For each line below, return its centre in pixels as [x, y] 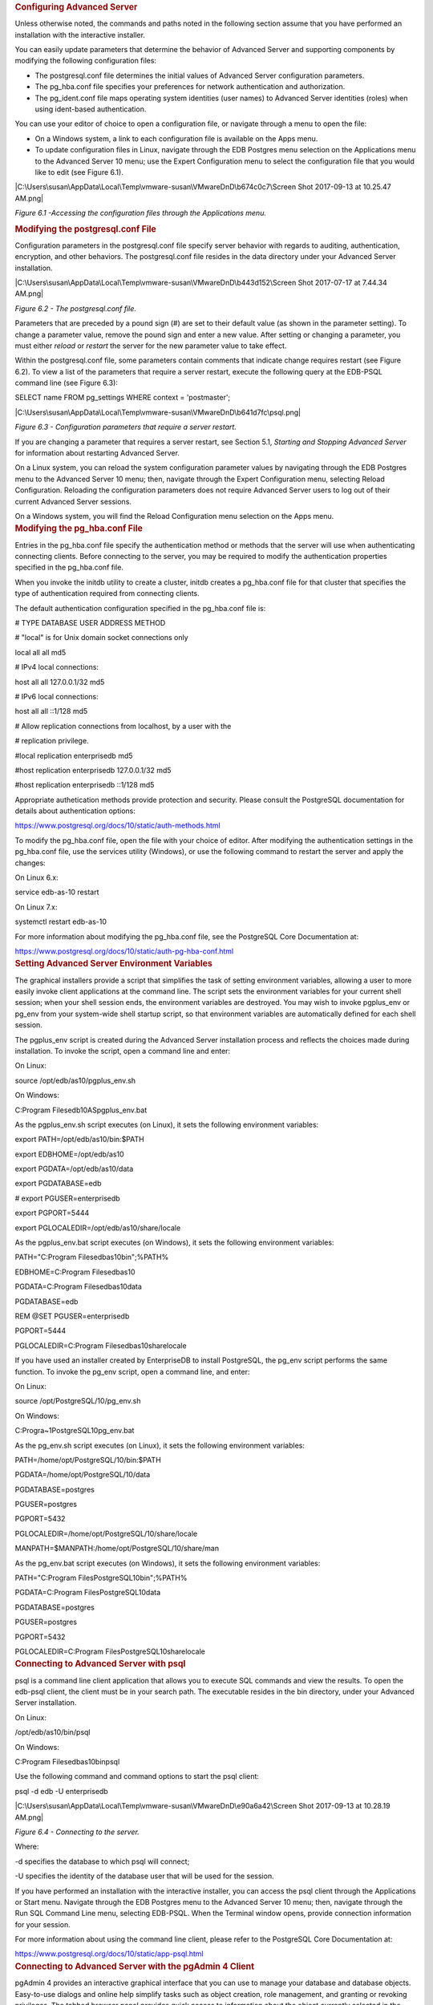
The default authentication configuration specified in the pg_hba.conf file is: [140, 608]
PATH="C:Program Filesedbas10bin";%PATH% [92, 1257]
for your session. [43, 1924]
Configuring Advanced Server [76, 7]
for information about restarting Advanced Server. [97, 453]
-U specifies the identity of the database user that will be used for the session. [144, 1876]
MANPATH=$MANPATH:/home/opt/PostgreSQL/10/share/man [117, 1549]
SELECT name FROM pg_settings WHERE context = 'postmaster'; [123, 398]
